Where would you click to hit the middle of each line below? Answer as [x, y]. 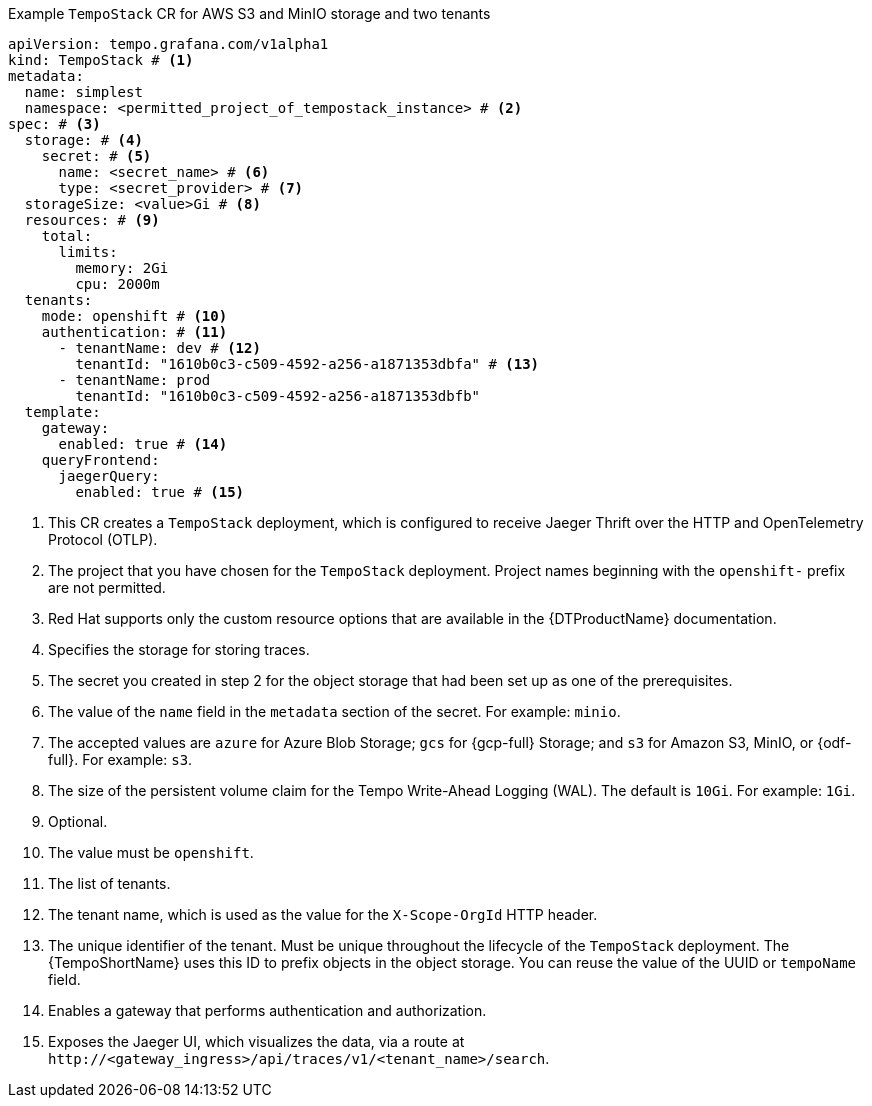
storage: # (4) [83, 140]
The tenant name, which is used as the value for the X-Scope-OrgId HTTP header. [323, 914]
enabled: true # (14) [143, 444]
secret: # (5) [96, 156]
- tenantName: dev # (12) [159, 348]
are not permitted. [107, 587]
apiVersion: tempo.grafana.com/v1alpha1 [168, 44]
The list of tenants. [109, 883]
